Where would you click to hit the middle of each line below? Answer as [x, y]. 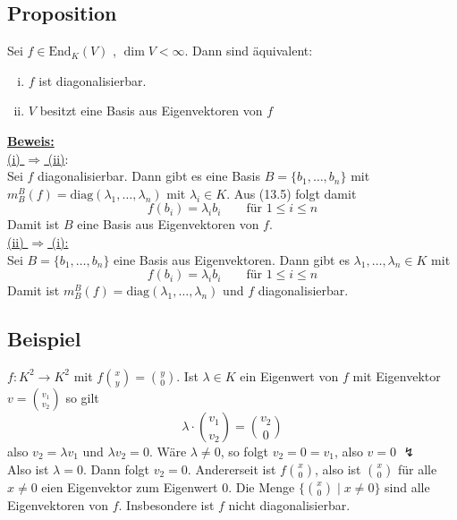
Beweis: [31, 140]
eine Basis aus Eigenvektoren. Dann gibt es [232, 259]
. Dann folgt [116, 469]
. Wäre [168, 451]
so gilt [82, 397]
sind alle [407, 486]
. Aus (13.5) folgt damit [292, 193]
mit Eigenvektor [397, 375]
